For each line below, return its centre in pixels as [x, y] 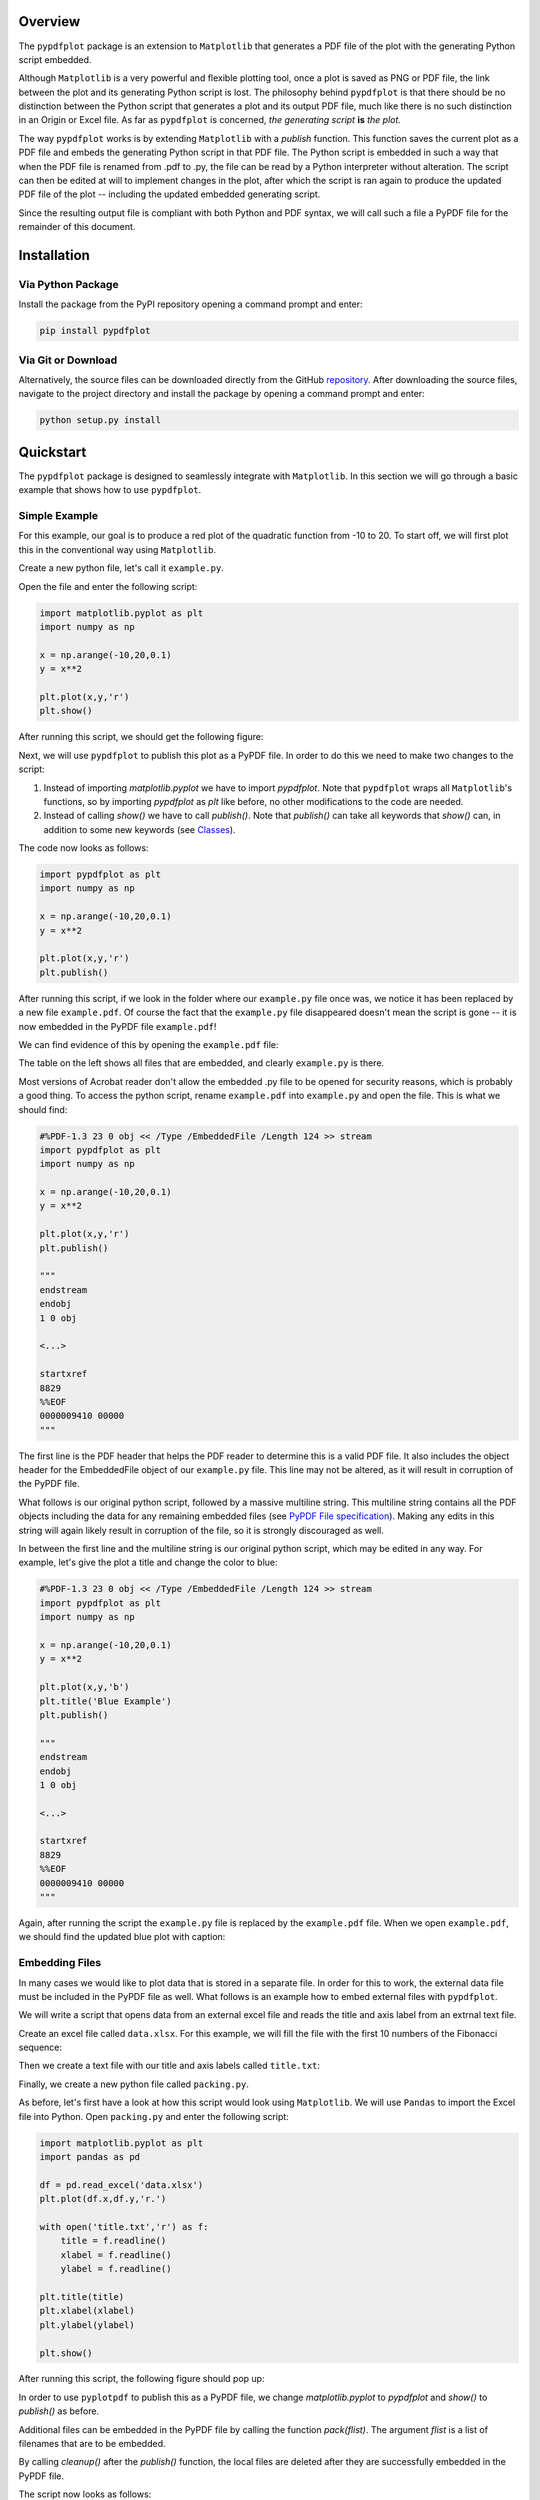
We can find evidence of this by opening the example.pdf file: [148, 1044]
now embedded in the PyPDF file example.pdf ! [117, 1026]
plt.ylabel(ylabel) [87, 2324]
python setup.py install [100, 420]
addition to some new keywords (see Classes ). [139, 829]
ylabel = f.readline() [116, 2269]
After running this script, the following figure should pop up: [141, 2379]
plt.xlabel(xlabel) [87, 2311]
